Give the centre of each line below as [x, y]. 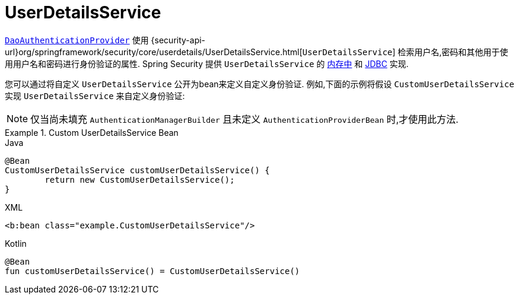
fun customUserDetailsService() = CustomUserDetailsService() [152, 271]
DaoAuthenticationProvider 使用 [77, 40]
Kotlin [16, 243]
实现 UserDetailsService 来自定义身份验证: [95, 96]
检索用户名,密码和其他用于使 [453, 52]
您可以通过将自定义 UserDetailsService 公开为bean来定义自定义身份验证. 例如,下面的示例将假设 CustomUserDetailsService [259, 84]
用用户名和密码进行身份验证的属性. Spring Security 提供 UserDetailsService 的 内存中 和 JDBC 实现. [207, 63]
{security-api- [178, 40]
